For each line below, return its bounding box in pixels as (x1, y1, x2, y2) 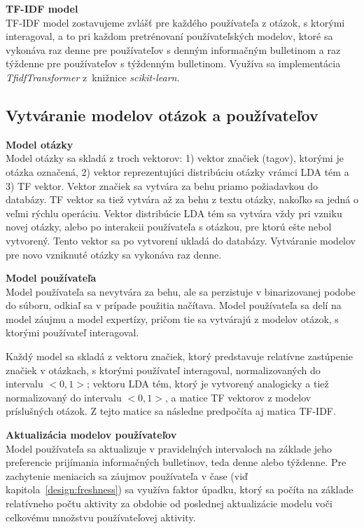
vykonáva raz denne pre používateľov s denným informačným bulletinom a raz (6, 42, 341, 57)
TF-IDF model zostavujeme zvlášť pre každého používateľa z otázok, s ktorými (6, 15, 345, 29)
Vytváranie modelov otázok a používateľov (6, 104, 318, 125)
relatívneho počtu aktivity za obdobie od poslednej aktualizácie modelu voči (6, 496, 332, 511)
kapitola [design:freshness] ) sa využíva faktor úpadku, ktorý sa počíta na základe (6, 482, 353, 497)
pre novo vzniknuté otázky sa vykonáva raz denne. (6, 247, 222, 261)
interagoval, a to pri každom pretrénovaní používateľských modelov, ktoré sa (6, 29, 333, 43)
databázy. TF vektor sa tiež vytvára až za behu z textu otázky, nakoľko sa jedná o (6, 192, 359, 207)
